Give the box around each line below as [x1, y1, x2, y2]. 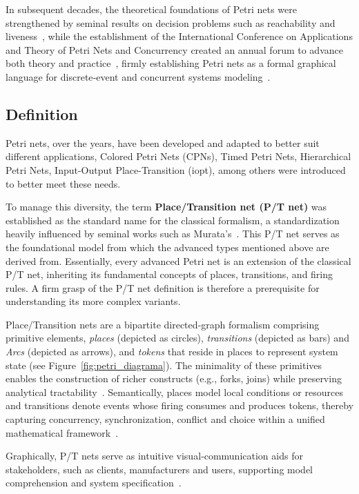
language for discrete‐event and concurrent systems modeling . [6, 69, 271, 83]
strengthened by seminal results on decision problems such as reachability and [6, 15, 336, 30]
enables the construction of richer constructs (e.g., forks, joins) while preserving [6, 371, 342, 386]
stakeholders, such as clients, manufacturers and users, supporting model [6, 462, 313, 476]
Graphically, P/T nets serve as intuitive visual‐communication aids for [6, 448, 303, 463]
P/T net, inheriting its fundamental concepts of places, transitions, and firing [6, 267, 333, 281]
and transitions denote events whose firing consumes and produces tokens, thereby [6, 398, 353, 413]
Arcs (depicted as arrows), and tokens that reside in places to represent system [6, 344, 338, 359]
